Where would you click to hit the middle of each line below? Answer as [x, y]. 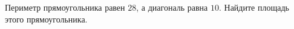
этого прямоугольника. [46, 19]
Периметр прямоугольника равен [65, 7]
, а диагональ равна [172, 7]
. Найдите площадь [254, 7]
